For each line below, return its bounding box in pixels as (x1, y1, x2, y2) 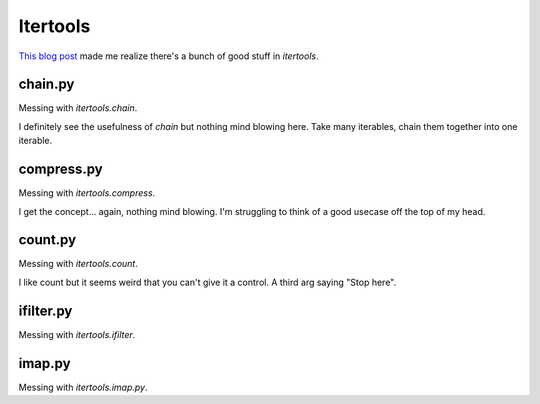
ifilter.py (18, 302, 73, 319)
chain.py (18, 76, 75, 93)
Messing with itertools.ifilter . (18, 328, 136, 340)
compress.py (18, 161, 104, 178)
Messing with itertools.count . (18, 258, 139, 270)
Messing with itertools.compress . (18, 187, 156, 199)
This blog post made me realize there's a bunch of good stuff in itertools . (18, 50, 319, 62)
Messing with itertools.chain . (18, 102, 138, 114)
